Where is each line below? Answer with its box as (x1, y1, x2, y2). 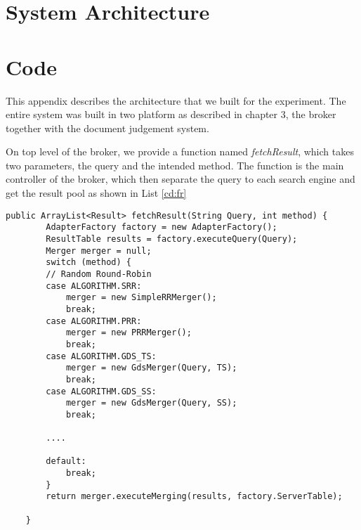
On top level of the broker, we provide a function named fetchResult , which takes (6, 144, 354, 159)
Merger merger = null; (46, 245, 152, 256)
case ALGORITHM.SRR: (46, 280, 142, 291)
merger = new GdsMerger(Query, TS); (65, 363, 237, 373)
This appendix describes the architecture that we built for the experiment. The (6, 93, 346, 108)
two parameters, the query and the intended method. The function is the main (6, 157, 344, 172)
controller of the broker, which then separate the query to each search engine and (6, 172, 355, 186)
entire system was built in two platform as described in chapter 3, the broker (6, 107, 336, 122)
